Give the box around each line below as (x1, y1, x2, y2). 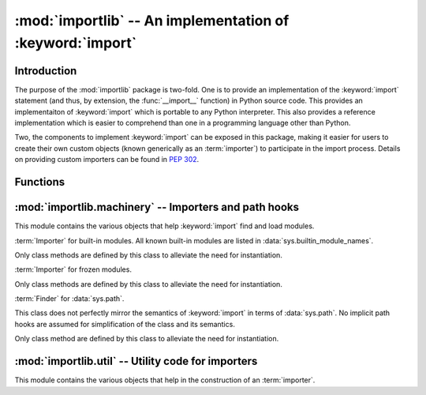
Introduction (14, 64, 77, 77)
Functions (14, 175, 65, 189)
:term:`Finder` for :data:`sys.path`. (14, 294, 125, 303)
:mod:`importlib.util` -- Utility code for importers (14, 355, 258, 368)
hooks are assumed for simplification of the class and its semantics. (14, 319, 236, 329)
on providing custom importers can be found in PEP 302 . (14, 155, 200, 164)
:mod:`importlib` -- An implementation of (14, 12, 290, 29)
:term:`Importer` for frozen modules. (14, 265, 132, 274)
